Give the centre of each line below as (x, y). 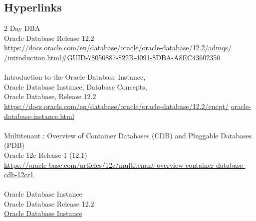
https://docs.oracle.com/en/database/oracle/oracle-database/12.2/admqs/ (118, 48)
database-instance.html (39, 116)
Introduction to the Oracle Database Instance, (75, 77)
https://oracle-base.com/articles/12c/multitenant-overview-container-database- (125, 165)
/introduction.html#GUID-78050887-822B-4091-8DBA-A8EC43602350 (112, 57)
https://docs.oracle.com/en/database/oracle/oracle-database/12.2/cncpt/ (116, 106)
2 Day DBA (22, 28)
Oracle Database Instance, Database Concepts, (76, 86)
